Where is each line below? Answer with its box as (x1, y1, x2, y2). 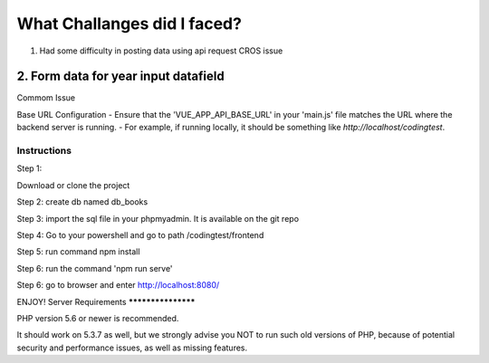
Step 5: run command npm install (16, 246, 140, 257)
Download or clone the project (16, 179, 130, 190)
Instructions (16, 145, 72, 157)
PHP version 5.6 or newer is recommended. (16, 312, 179, 323)
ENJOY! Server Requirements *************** (16, 296, 196, 307)
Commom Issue (16, 92, 76, 103)
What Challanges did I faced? (16, 14, 242, 33)
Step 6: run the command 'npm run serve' (16, 263, 173, 273)
